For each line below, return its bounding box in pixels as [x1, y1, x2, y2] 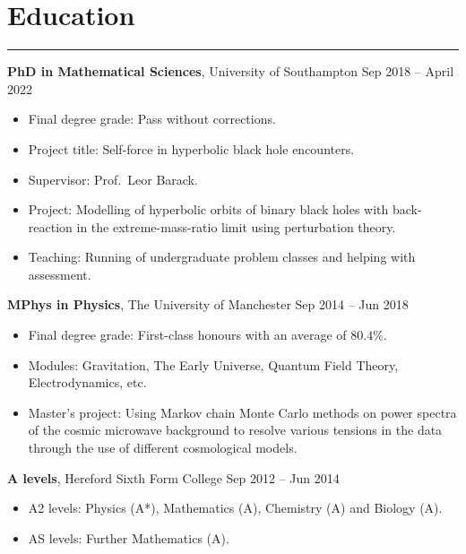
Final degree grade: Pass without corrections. [28, 109, 276, 128]
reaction [28, 217, 73, 236]
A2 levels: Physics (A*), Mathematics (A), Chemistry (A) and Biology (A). [28, 498, 443, 517]
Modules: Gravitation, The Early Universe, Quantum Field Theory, [28, 355, 399, 374]
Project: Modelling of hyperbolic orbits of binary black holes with [28, 200, 389, 219]
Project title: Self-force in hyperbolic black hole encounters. [28, 139, 355, 158]
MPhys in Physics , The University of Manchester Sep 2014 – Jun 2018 [7, 295, 409, 314]
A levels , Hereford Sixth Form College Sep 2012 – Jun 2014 [7, 468, 340, 487]
